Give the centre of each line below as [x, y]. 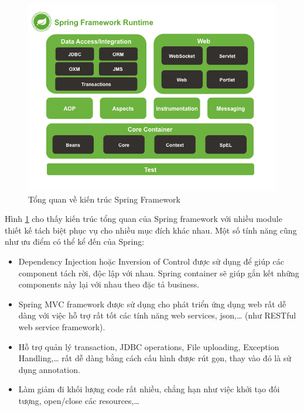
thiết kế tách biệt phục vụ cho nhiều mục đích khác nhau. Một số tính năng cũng [151, 230]
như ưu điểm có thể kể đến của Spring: [75, 242]
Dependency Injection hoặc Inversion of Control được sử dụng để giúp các [151, 261]
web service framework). [62, 326]
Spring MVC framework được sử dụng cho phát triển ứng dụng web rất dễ [152, 304]
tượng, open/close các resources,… [79, 400]
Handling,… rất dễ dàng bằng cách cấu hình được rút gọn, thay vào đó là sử [155, 358]
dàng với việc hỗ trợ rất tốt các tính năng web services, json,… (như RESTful [157, 315]
